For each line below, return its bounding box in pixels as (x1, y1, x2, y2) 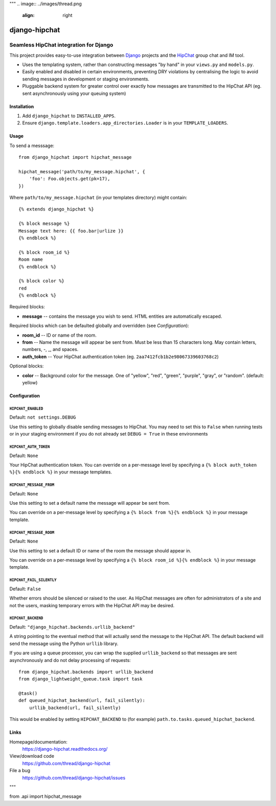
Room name (18, 257, 43, 262)
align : (22, 12, 35, 18)
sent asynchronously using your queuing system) (22, 90, 126, 96)
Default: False (9, 586, 41, 592)
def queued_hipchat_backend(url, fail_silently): (18, 697, 146, 704)
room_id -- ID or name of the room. (22, 332, 97, 338)
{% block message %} (18, 221, 70, 226)
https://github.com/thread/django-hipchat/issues (22, 774, 126, 781)
